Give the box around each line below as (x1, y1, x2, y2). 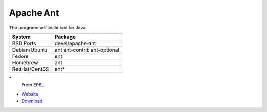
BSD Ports (12, 40, 37, 47)
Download (21, 98, 43, 104)
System (12, 33, 31, 40)
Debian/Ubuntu (12, 46, 48, 53)
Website (21, 91, 39, 97)
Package (54, 33, 76, 40)
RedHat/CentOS (12, 65, 49, 72)
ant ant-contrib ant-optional (54, 46, 120, 53)
